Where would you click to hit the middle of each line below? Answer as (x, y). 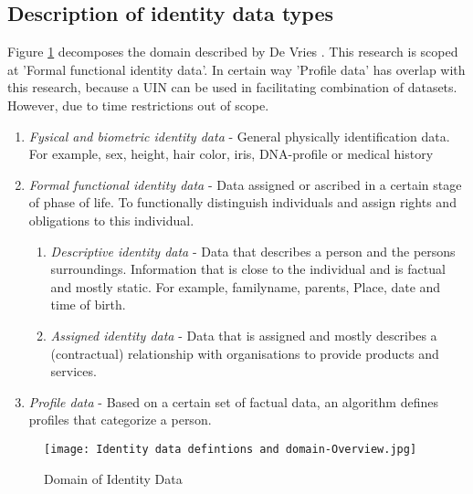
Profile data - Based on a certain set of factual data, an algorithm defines (233, 401)
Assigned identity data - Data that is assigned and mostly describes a (244, 335)
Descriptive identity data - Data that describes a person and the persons (253, 251)
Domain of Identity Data (113, 478)
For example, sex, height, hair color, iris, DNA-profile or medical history (231, 154)
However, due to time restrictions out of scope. (138, 105)
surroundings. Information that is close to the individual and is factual (248, 269)
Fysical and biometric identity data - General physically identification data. (239, 136)
